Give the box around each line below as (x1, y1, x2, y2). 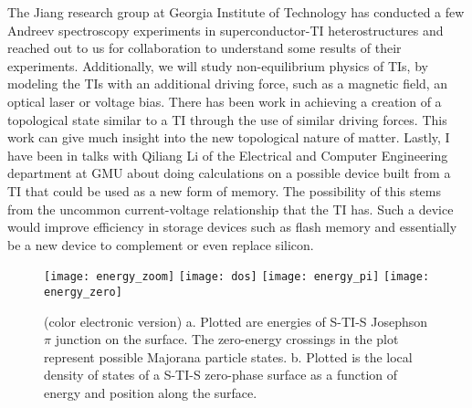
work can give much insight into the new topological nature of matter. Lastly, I (7, 128, 450, 147)
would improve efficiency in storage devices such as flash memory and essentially (7, 217, 457, 236)
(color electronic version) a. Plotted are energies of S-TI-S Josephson (44, 311, 428, 330)
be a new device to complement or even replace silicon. (7, 235, 314, 254)
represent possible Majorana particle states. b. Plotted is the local (44, 347, 413, 366)
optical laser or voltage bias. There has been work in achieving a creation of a (7, 91, 442, 110)
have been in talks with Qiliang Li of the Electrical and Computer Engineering (7, 145, 448, 164)
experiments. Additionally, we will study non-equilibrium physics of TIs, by (7, 56, 428, 75)
